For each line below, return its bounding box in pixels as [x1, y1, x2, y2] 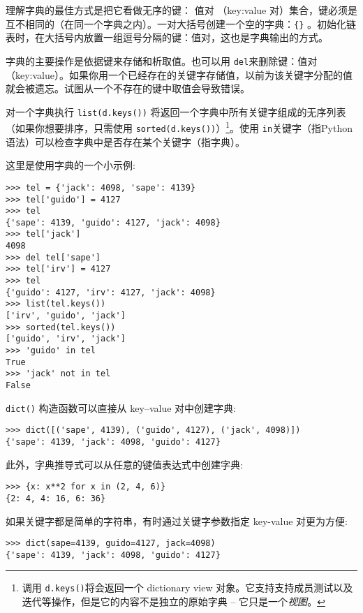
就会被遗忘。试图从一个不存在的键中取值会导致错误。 [6, 81, 250, 96]
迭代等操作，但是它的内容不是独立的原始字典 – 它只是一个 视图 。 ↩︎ [22, 594, 325, 609]
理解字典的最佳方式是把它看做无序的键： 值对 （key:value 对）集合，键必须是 [6, 3, 357, 17]
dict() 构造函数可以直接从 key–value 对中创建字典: [6, 400, 236, 415]
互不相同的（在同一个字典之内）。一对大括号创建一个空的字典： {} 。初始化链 [6, 16, 356, 31]
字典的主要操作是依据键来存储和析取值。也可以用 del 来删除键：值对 [6, 53, 318, 68]
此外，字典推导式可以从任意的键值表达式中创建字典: [6, 457, 243, 471]
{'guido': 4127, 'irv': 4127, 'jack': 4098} [6, 287, 216, 297]
